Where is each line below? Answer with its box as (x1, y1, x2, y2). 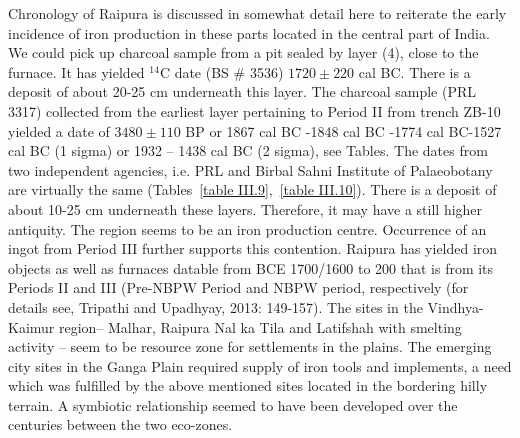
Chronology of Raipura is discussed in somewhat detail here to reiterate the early (8, 3, 507, 23)
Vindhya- (427, 296, 484, 317)
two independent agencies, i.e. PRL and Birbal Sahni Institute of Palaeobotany (8, 159, 493, 180)
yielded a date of (8, 120, 110, 141)
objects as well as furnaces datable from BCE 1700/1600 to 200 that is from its (8, 257, 494, 278)
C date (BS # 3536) (159, 61, 284, 82)
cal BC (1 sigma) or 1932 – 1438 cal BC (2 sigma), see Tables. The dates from (8, 140, 488, 161)
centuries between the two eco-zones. (8, 414, 233, 435)
